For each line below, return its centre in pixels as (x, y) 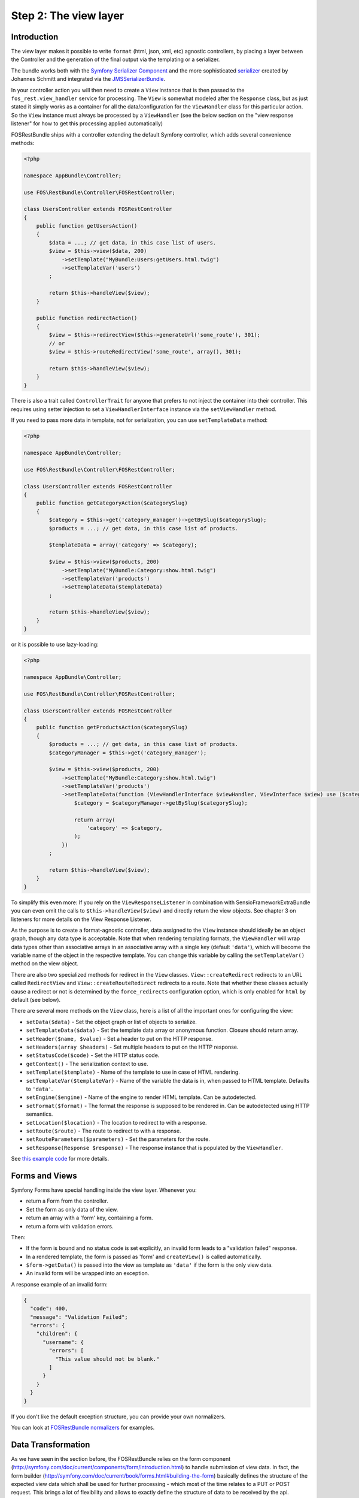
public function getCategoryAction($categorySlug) (112, 503)
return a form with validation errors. (70, 1226)
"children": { (57, 1334)
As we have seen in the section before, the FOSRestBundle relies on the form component (121, 1458)
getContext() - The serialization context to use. (87, 1064)
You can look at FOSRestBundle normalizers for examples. (83, 1427)
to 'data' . (39, 1089)
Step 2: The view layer (68, 16)
